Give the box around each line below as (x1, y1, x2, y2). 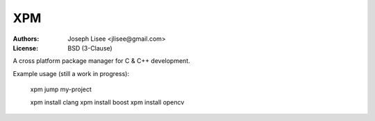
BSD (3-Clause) (67, 44, 112, 52)
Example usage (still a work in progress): (12, 69, 130, 77)
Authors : (12, 35, 40, 43)
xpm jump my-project (30, 85, 92, 93)
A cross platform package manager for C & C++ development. (12, 57, 190, 65)
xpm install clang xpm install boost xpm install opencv (30, 97, 185, 106)
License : (12, 44, 38, 52)
